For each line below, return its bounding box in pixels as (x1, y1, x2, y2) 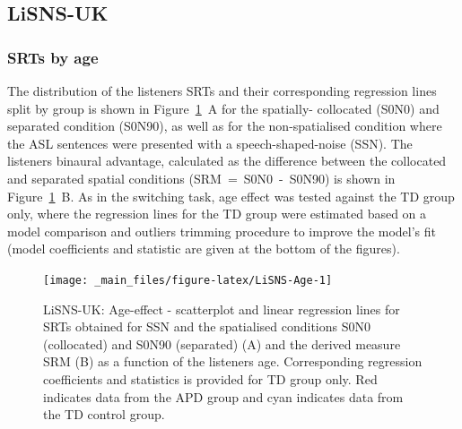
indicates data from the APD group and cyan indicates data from (43, 387, 404, 406)
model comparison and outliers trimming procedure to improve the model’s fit (7, 221, 437, 240)
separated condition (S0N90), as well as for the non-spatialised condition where (7, 116, 442, 135)
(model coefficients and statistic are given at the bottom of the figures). (7, 239, 400, 258)
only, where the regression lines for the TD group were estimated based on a (7, 204, 427, 223)
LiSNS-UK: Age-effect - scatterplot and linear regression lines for (43, 299, 400, 318)
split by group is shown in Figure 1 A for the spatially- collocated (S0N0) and (7, 99, 440, 117)
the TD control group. (43, 405, 165, 424)
